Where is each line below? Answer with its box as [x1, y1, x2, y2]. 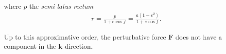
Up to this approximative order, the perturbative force [4, 31, 166, 41]
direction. [65, 41, 93, 51]
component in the [4, 41, 56, 51]
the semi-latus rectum [29, 1, 93, 11]
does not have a [175, 31, 222, 41]
